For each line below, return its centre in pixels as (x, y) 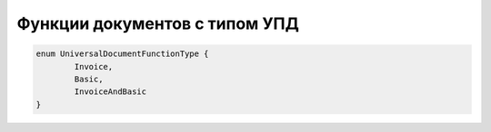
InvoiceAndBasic (110, 92)
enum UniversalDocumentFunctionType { (122, 54)
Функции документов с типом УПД (158, 24)
